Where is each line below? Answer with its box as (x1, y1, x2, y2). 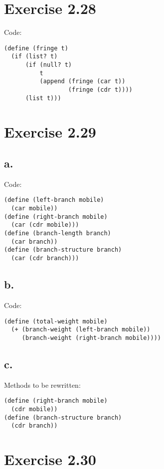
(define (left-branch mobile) (4, 196, 104, 204)
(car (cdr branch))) (11, 255, 79, 262)
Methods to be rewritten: (4, 379, 81, 390)
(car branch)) (11, 238, 58, 245)
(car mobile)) (11, 205, 58, 212)
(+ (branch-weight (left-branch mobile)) (11, 326, 151, 333)
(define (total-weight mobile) (4, 317, 108, 325)
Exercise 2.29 (4, 121, 96, 142)
